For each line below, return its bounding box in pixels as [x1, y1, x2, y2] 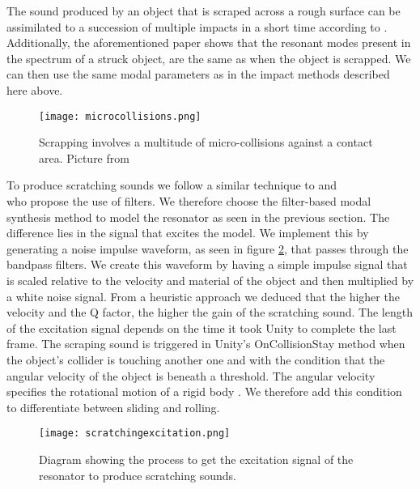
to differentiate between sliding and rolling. [6, 398, 220, 415]
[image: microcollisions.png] [39, 110, 202, 122]
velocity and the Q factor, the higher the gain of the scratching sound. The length [6, 304, 413, 321]
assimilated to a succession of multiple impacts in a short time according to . [6, 18, 388, 35]
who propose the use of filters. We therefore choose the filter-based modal [6, 193, 371, 209]
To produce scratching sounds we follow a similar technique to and [6, 176, 337, 193]
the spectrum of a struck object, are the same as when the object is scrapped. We [6, 49, 411, 66]
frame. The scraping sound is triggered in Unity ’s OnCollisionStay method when [6, 335, 405, 352]
